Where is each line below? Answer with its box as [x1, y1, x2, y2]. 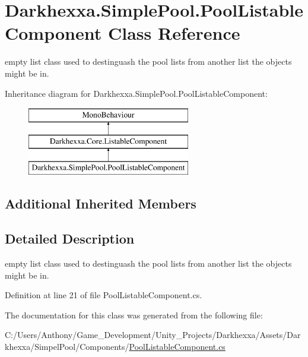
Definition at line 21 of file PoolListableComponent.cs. [5, 289, 202, 301]
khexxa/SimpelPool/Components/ [5, 340, 129, 353]
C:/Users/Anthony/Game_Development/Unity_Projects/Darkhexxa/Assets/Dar [5, 328, 301, 341]
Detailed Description [5, 229, 135, 248]
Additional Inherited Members [5, 194, 196, 213]
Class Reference [107, 21, 240, 45]
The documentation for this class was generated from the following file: [5, 308, 263, 321]
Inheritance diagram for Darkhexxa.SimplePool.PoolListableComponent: [5, 87, 268, 99]
